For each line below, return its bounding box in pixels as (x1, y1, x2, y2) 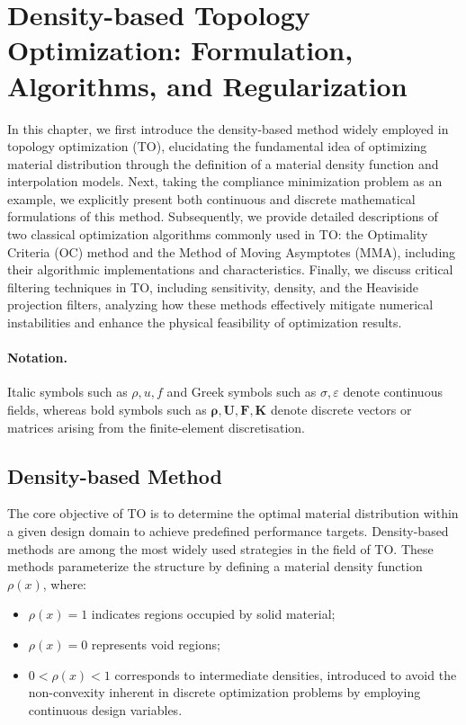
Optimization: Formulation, (7, 31, 354, 68)
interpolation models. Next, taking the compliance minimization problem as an (7, 172, 443, 191)
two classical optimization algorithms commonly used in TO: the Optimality (7, 225, 428, 244)
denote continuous (343, 382, 443, 401)
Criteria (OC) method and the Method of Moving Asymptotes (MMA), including (7, 242, 456, 261)
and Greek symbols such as (166, 382, 317, 401)
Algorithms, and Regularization (7, 67, 408, 103)
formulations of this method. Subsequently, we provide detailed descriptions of (7, 207, 438, 226)
